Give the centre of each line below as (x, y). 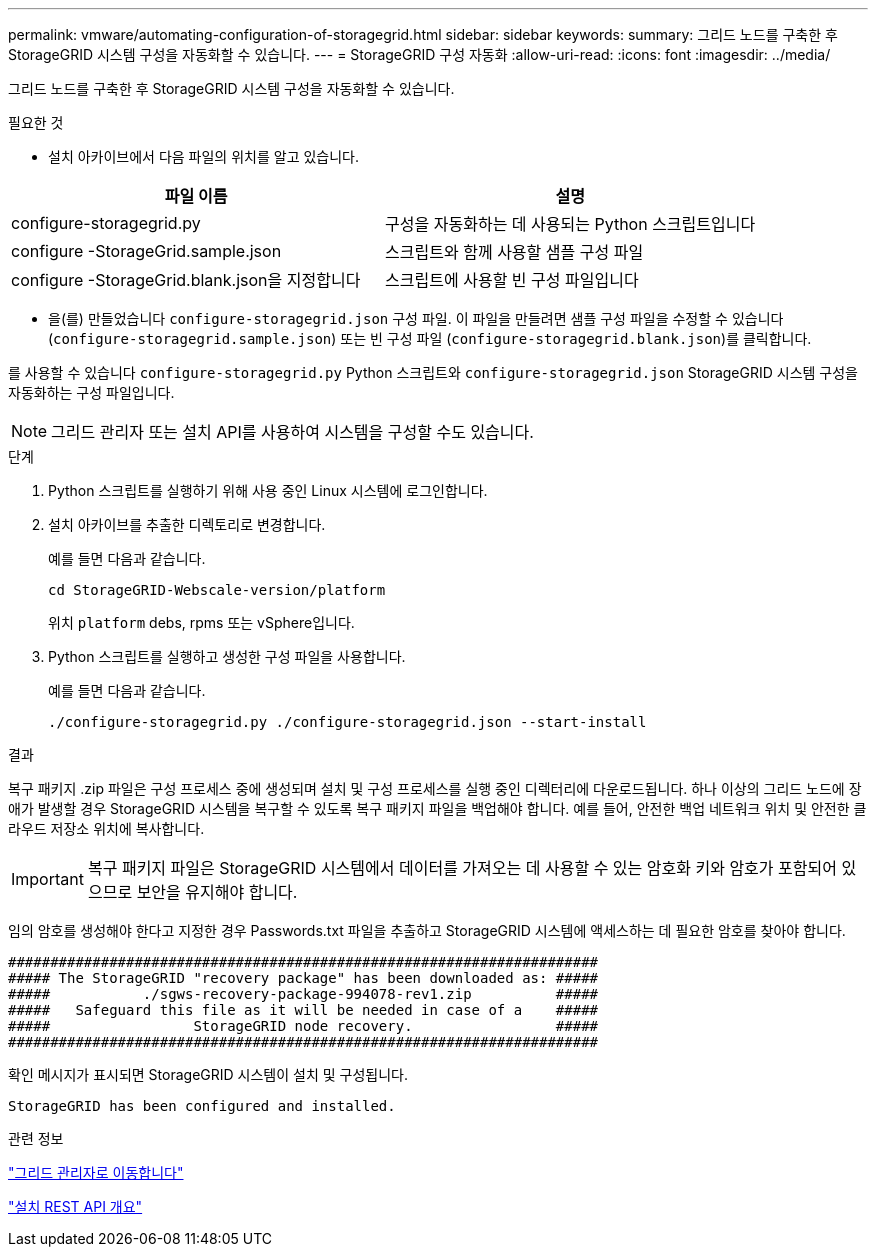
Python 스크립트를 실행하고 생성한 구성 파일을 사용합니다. (227, 656)
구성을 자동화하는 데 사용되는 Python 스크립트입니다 (570, 224)
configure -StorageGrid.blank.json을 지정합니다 (186, 280)
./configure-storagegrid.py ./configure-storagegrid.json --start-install (347, 722)
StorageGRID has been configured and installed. (202, 1106)
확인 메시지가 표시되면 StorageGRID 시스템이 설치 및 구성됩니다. (208, 1074)
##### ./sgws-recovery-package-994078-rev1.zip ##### (303, 994)
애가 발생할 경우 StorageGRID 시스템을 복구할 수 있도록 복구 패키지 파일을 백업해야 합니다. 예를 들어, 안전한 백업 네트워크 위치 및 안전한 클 (437, 808)
